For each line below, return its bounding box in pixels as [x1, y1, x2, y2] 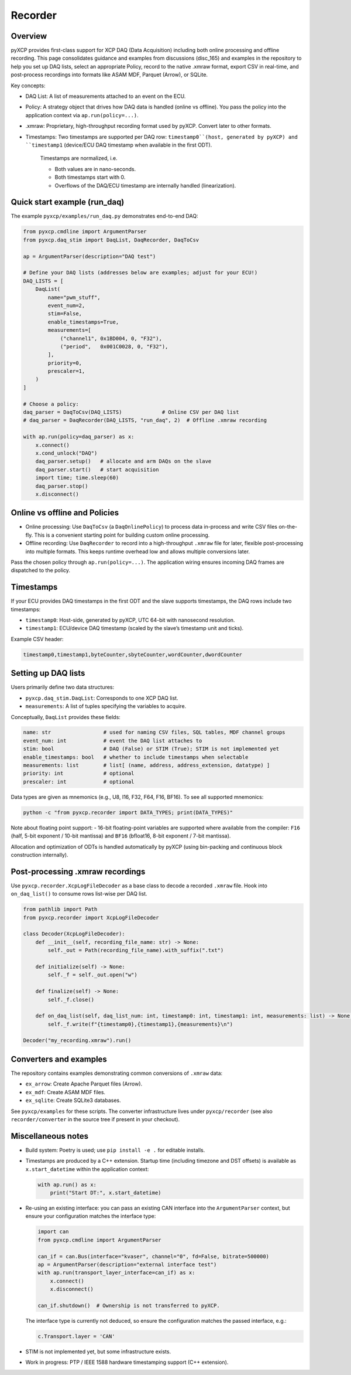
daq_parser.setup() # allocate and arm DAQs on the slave [35, 458, 212, 465]
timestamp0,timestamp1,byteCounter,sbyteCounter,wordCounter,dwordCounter [23, 651, 243, 658]
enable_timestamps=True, [47, 318, 119, 325]
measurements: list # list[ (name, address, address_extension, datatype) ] [23, 762, 270, 769]
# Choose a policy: [23, 400, 79, 407]
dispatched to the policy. [11, 567, 70, 574]
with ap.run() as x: [37, 1181, 97, 1188]
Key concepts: [11, 82, 46, 89]
